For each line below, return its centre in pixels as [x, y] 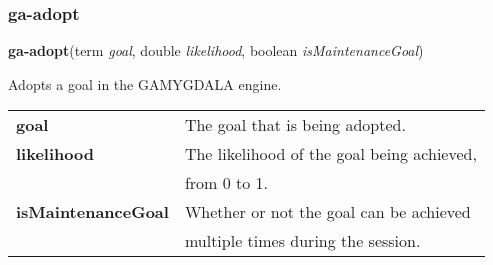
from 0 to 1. [226, 183]
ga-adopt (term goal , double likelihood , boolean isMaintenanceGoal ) [216, 50]
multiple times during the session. [302, 241]
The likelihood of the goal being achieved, [330, 154]
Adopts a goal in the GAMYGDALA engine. [145, 83]
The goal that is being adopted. [295, 125]
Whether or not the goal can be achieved [327, 212]
